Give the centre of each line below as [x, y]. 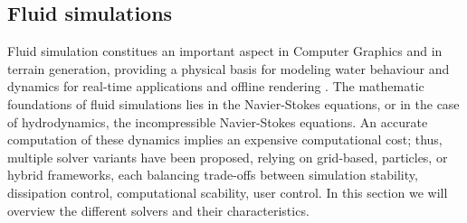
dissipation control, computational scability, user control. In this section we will [228, 192]
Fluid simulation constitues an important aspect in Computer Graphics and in [225, 51]
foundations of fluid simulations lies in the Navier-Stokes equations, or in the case [233, 103]
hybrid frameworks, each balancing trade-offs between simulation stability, [213, 175]
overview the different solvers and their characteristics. [158, 210]
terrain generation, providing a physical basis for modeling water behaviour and [229, 68]
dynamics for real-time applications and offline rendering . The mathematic [216, 86]
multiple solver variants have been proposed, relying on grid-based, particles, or [228, 157]
